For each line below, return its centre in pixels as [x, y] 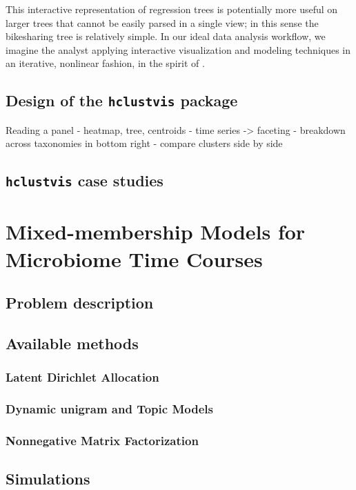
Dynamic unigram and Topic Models [109, 409]
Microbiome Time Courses [134, 258]
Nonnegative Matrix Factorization [102, 441]
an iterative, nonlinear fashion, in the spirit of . [105, 63]
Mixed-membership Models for [156, 232]
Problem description [80, 303]
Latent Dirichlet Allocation [82, 377]
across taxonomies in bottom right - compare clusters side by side [144, 143]
